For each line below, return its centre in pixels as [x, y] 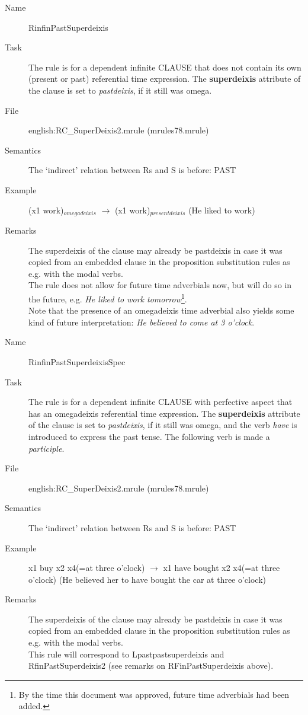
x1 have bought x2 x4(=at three [222, 568]
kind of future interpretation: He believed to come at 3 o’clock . [142, 322]
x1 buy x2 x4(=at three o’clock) [87, 568]
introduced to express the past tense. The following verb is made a [149, 436]
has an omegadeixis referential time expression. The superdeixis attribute [164, 413]
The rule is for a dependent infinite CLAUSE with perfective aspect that [161, 402]
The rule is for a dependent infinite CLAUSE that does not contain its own [165, 67]
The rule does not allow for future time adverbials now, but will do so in [160, 285]
